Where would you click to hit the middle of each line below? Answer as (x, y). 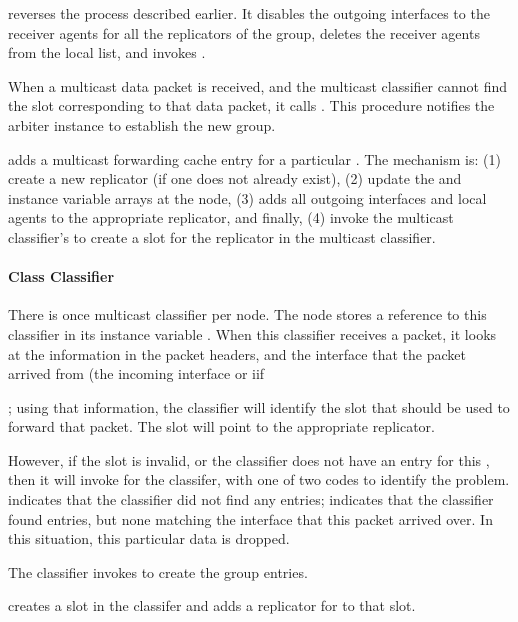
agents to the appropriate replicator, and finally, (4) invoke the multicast (231, 217)
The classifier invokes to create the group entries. (158, 571)
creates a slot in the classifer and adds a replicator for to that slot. (212, 605)
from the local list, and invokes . (107, 52)
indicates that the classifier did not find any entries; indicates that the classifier (251, 499)
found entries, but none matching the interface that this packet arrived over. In (250, 518)
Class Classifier (61, 276)
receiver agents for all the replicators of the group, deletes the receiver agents (244, 32)
